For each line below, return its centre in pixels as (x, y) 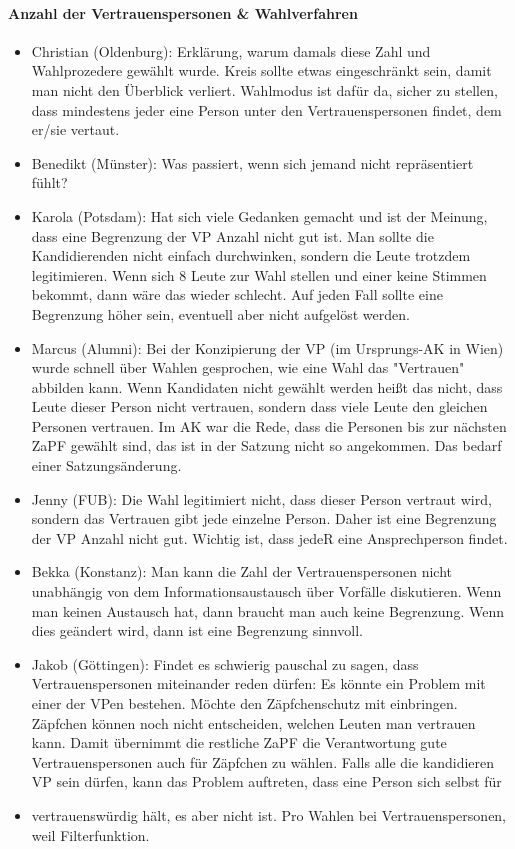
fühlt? (49, 182)
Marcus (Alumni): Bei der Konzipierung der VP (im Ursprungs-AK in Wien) (267, 347)
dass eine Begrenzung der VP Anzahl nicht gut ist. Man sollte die (232, 235)
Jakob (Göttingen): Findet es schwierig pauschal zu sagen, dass (225, 663)
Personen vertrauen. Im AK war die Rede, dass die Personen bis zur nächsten (269, 425)
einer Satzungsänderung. (106, 465)
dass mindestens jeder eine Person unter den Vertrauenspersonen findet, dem (266, 109)
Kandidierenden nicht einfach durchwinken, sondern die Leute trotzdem (251, 255)
